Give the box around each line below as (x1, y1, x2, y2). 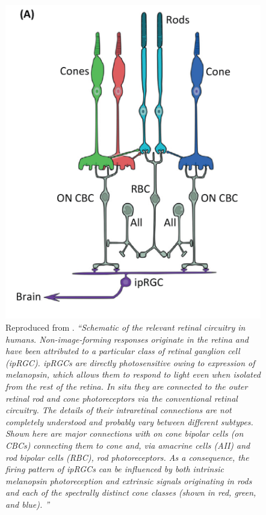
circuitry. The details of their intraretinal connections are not (5, 404, 232, 416)
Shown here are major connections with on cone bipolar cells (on (5, 427, 244, 440)
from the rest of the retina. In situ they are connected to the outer (5, 380, 248, 393)
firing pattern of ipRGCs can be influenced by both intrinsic (5, 463, 224, 475)
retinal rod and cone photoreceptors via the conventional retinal (5, 392, 238, 404)
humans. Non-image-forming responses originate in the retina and (5, 332, 249, 345)
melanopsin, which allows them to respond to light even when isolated (5, 368, 261, 381)
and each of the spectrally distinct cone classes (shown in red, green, (5, 486, 256, 499)
